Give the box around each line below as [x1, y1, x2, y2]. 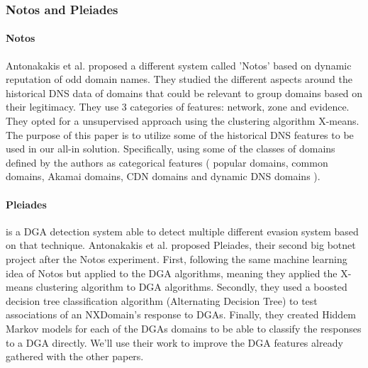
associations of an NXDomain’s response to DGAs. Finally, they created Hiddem [6, 307, 357, 322]
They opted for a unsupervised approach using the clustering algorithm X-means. [6, 113, 359, 128]
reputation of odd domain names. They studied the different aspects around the [6, 72, 352, 87]
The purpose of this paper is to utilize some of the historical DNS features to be [6, 127, 354, 142]
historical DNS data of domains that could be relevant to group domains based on [6, 85, 363, 100]
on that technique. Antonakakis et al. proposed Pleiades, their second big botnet [6, 238, 356, 252]
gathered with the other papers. [6, 349, 144, 364]
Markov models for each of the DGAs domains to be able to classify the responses [6, 320, 362, 335]
